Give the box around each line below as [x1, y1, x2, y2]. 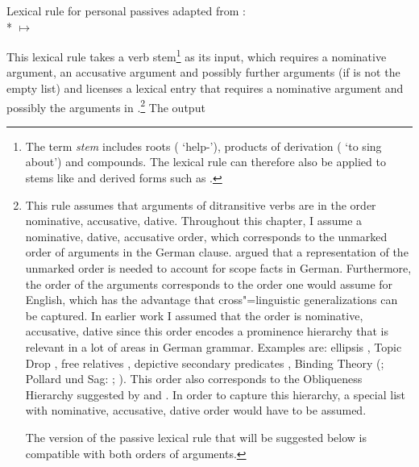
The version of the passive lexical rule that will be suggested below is [25, 428, 367, 445]
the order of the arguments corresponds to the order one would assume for [25, 275, 393, 292]
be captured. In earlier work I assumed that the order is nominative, [25, 306, 363, 323]
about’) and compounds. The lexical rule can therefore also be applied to [25, 153, 386, 170]
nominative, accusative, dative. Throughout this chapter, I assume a [25, 212, 363, 229]
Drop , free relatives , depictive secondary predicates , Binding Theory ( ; [25, 354, 384, 371]
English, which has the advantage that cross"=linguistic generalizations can [25, 291, 398, 308]
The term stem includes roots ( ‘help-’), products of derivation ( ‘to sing [25, 137, 382, 154]
